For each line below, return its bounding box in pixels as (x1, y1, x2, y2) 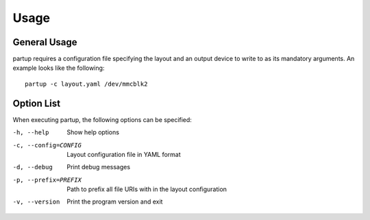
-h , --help (12, 129, 49, 136)
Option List (12, 97, 61, 109)
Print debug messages (66, 163, 130, 171)
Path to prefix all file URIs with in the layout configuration (66, 185, 227, 193)
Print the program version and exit (66, 197, 163, 206)
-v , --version (12, 198, 60, 206)
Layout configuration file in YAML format (66, 150, 181, 158)
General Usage (12, 36, 78, 48)
